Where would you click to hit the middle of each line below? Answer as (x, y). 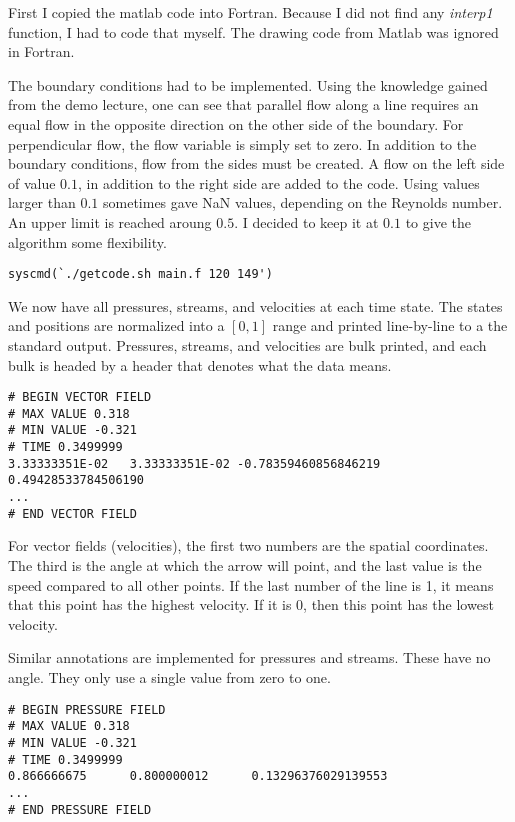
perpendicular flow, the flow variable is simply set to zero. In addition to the (242, 143)
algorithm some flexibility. (87, 241)
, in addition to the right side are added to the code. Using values (279, 182)
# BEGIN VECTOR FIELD (80, 397)
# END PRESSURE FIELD (80, 809)
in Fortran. (41, 51)
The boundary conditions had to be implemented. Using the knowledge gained (248, 84)
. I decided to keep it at (306, 221)
